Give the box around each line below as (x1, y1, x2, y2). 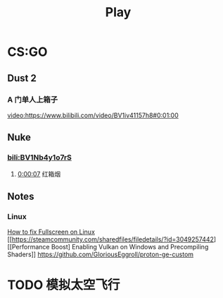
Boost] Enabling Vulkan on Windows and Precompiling (51, 243, 209, 251)
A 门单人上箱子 (7, 95, 58, 105)
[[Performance (7, 243, 50, 251)
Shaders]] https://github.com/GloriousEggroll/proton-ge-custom (7, 250, 194, 258)
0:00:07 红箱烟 (17, 169, 61, 178)
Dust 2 (7, 72, 37, 84)
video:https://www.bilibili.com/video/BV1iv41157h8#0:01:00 (7, 111, 179, 119)
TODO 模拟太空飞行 (7, 277, 120, 293)
